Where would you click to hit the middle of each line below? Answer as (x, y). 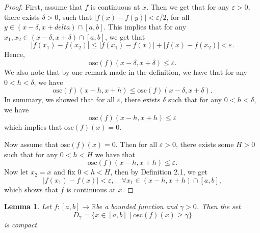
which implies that (33, 127)
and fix (64, 172)
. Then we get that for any (188, 7)
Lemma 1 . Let (28, 206)
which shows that (31, 189)
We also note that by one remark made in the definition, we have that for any (126, 71)
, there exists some (205, 144)
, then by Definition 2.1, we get (159, 172)
